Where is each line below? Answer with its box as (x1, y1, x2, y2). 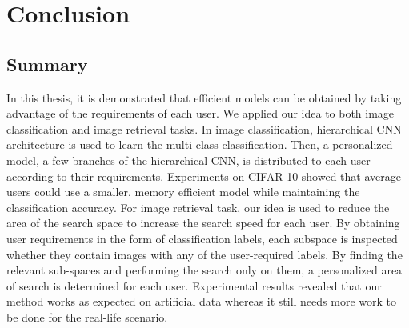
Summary (6, 51, 88, 76)
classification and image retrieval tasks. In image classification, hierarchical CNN (6, 120, 402, 137)
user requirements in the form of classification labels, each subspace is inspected (6, 230, 398, 246)
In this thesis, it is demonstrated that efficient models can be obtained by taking (6, 89, 402, 106)
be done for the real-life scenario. (6, 308, 168, 325)
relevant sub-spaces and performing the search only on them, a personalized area (6, 262, 403, 278)
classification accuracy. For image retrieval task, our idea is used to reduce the (6, 198, 390, 215)
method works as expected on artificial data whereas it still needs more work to (6, 293, 397, 310)
